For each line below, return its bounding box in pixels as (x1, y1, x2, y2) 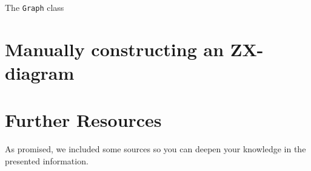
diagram (5, 60, 75, 85)
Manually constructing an (5, 36, 224, 61)
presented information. (5, 154, 89, 167)
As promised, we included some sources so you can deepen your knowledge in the (5, 143, 306, 155)
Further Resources (5, 108, 162, 132)
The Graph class (5, 1, 64, 13)
